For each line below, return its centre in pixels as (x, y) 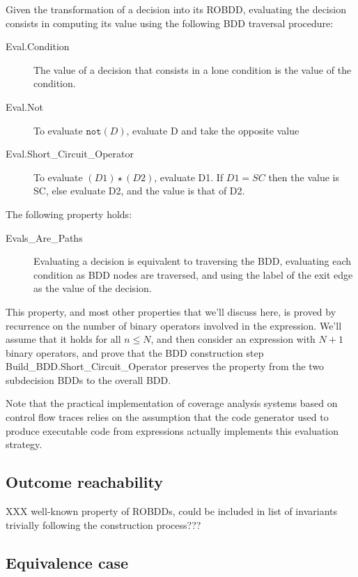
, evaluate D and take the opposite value (213, 130)
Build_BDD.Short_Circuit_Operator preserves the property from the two (165, 366)
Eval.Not (24, 106)
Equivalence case (67, 562)
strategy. (24, 444)
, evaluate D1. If (189, 177)
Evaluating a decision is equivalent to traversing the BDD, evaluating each (193, 261)
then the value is (304, 177)
